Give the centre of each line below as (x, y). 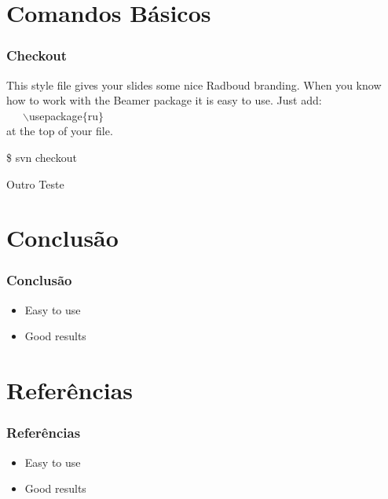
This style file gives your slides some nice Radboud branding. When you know (194, 84)
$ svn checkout (42, 157)
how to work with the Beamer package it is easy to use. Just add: (164, 100)
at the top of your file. (60, 131)
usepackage (55, 115)
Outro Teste (35, 183)
